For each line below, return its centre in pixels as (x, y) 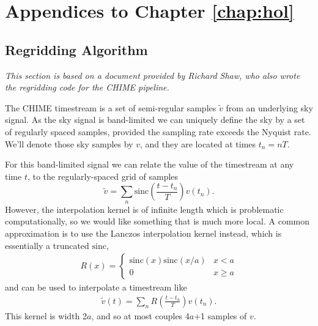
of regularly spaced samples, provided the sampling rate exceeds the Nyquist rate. (158, 131)
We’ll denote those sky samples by (69, 143)
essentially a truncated (47, 245)
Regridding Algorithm (76, 49)
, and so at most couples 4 (140, 315)
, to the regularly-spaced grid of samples (103, 176)
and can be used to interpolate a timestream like (96, 287)
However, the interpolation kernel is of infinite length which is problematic (144, 209)
